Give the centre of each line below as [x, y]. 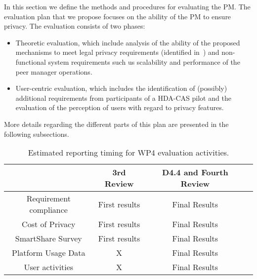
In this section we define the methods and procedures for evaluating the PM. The [127, 6]
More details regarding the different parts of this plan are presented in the [116, 124]
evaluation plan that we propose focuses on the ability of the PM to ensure [118, 16]
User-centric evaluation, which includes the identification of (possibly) [121, 88]
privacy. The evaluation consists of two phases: [75, 26]
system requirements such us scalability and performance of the [144, 61]
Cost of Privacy [49, 224]
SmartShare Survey [48, 239]
